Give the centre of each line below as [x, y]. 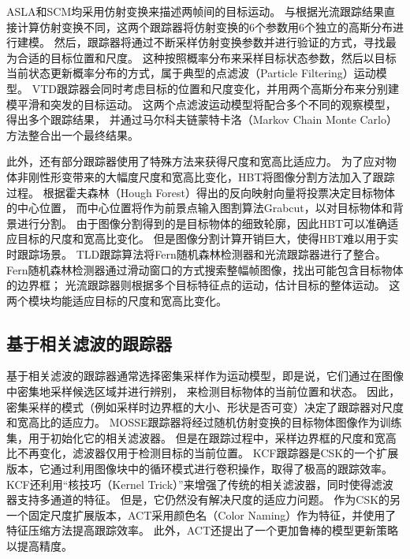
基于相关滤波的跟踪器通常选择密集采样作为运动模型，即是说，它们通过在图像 [205, 376]
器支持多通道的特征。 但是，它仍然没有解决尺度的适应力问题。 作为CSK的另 [204, 499]
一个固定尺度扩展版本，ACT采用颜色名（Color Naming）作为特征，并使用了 [201, 514]
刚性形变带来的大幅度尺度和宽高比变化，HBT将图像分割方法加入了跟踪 [211, 176]
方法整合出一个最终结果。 [73, 134]
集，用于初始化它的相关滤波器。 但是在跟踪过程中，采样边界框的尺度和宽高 [201, 437]
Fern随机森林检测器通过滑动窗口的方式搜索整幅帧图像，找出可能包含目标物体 [205, 269]
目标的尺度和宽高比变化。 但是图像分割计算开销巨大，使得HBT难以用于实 [208, 239]
